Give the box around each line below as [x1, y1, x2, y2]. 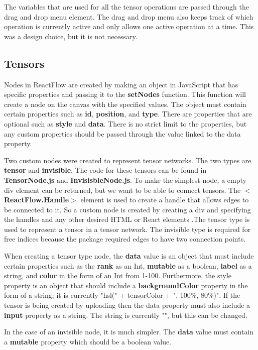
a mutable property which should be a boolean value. [4, 336, 172, 346]
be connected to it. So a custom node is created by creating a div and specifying [4, 204, 251, 214]
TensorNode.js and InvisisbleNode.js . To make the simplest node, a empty [4, 174, 246, 185]
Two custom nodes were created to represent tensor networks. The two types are [4, 155, 251, 165]
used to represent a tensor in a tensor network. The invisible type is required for [4, 223, 251, 234]
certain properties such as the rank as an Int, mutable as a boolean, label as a [4, 260, 252, 271]
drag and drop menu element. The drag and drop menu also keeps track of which [4, 11, 253, 22]
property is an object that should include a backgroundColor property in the [4, 280, 248, 290]
